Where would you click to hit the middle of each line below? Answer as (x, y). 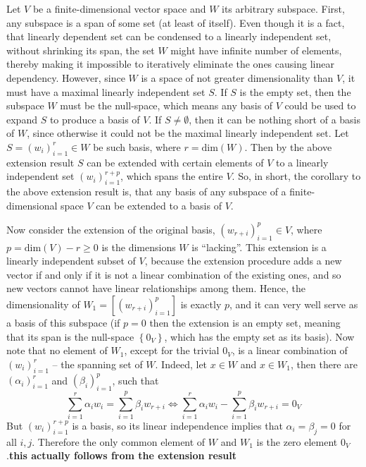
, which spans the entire (172, 176)
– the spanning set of (97, 364)
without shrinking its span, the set (81, 50)
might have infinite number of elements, (256, 50)
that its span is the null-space (70, 336)
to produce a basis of (95, 119)
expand (22, 119)
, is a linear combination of (290, 350)
